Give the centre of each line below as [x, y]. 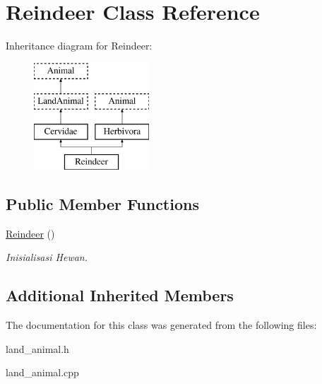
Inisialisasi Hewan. [47, 257]
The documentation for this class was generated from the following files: [161, 325]
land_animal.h [37, 348]
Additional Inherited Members [120, 295]
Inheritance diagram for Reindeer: [79, 46]
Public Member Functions [102, 203]
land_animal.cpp [42, 372]
